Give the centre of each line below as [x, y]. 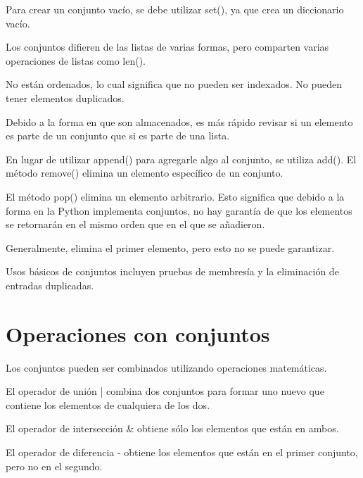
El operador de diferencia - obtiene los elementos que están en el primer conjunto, [182, 452]
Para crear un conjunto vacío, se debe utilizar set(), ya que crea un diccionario [175, 9]
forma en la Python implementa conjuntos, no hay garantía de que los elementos [179, 210]
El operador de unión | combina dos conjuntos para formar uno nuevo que [165, 391]
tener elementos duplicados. [65, 98]
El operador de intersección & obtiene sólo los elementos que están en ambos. [172, 428]
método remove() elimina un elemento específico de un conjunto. [145, 173]
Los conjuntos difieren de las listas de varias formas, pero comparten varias [167, 47]
